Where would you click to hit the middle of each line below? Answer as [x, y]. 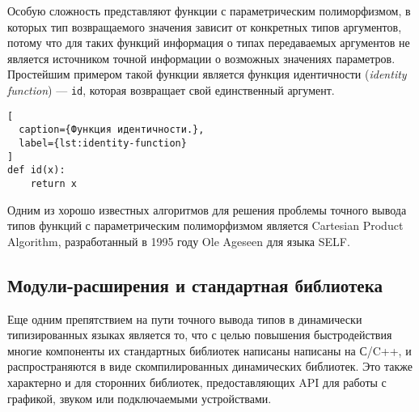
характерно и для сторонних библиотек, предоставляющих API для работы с [197, 382]
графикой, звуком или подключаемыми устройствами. [140, 398]
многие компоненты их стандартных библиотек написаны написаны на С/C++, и [209, 350]
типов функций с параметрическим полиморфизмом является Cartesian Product [205, 225]
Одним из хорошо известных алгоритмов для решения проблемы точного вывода [207, 209]
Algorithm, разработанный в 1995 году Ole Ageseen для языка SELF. [179, 241]
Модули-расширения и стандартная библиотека [195, 285]
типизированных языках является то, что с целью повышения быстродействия [200, 335]
